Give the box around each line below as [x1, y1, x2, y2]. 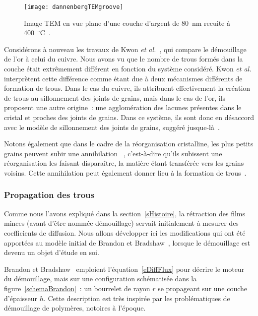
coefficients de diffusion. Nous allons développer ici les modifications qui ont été [4, 227, 246, 238]
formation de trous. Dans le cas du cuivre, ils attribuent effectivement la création [4, 83, 251, 93]
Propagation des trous [4, 189, 94, 201]
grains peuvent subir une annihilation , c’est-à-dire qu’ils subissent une [4, 148, 222, 158]
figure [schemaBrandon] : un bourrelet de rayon [4, 283, 150, 293]
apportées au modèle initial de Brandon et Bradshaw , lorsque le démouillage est [4, 237, 251, 248]
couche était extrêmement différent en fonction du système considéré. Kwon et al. [4, 63, 252, 74]
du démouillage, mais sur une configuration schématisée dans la [4, 273, 197, 284]
